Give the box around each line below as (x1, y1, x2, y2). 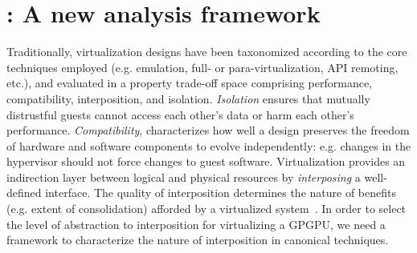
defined (6, 184, 42, 201)
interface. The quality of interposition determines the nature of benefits (45, 184, 396, 201)
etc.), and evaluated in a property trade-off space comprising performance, (6, 74, 372, 91)
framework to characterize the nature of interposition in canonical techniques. (6, 231, 389, 248)
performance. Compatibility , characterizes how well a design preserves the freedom (6, 122, 410, 139)
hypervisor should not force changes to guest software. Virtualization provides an (6, 153, 406, 170)
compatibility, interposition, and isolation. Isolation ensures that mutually (6, 90, 370, 106)
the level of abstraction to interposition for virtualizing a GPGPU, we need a (6, 215, 386, 232)
